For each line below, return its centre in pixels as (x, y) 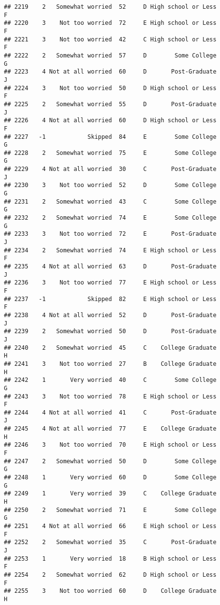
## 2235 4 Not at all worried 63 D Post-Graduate (110, 266)
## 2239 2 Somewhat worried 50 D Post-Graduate (110, 331)
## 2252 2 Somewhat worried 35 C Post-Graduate (110, 542)
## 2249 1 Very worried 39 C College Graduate (110, 494)
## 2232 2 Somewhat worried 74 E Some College (110, 218)
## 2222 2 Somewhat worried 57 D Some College (110, 55)
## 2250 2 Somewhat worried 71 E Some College (110, 510)
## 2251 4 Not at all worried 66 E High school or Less (110, 526)
